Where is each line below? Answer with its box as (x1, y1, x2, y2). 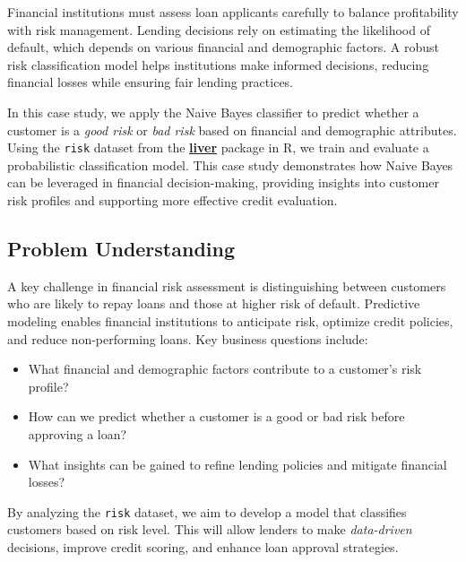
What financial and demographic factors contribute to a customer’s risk (28, 359, 422, 378)
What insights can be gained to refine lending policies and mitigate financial (28, 454, 447, 473)
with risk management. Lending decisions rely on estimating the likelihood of (7, 20, 430, 39)
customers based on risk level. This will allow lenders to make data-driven (7, 520, 412, 539)
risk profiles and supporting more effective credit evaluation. (7, 191, 338, 209)
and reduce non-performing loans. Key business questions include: (7, 329, 368, 348)
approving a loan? (28, 424, 127, 443)
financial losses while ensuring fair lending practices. (7, 73, 294, 91)
